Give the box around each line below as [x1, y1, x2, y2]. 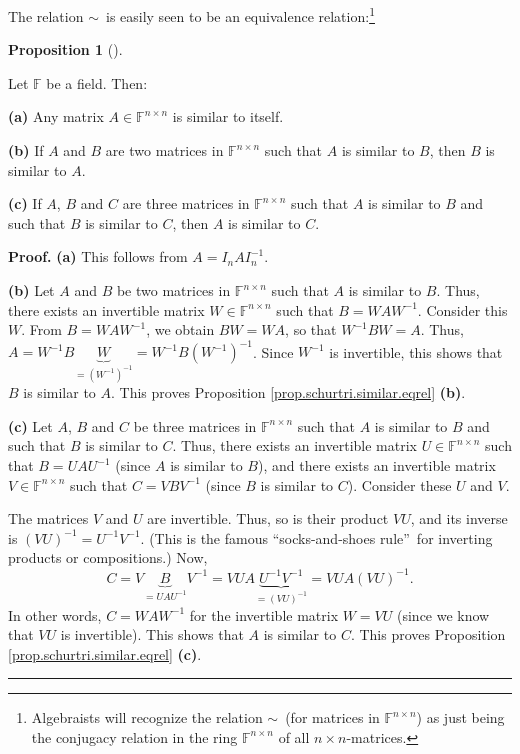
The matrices [8, 508, 89, 529]
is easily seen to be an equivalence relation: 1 [105, 3, 375, 26]
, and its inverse [410, 508, 508, 529]
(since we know [396, 604, 490, 625]
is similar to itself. [172, 106, 284, 127]
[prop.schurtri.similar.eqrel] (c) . [8, 643, 202, 664]
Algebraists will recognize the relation [31, 707, 263, 728]
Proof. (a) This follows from [8, 246, 188, 267]
